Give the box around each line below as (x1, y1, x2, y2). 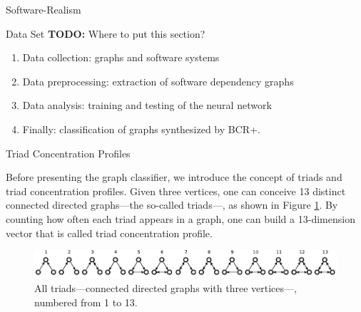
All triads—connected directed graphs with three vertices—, (34, 280, 297, 295)
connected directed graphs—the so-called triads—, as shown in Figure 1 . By (6, 197, 338, 212)
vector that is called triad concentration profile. (6, 225, 213, 240)
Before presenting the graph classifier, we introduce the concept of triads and (6, 170, 342, 184)
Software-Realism (6, 2, 81, 16)
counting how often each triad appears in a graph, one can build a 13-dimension (6, 211, 355, 226)
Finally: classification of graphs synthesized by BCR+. (22, 121, 260, 136)
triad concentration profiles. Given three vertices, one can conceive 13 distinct (6, 183, 346, 198)
